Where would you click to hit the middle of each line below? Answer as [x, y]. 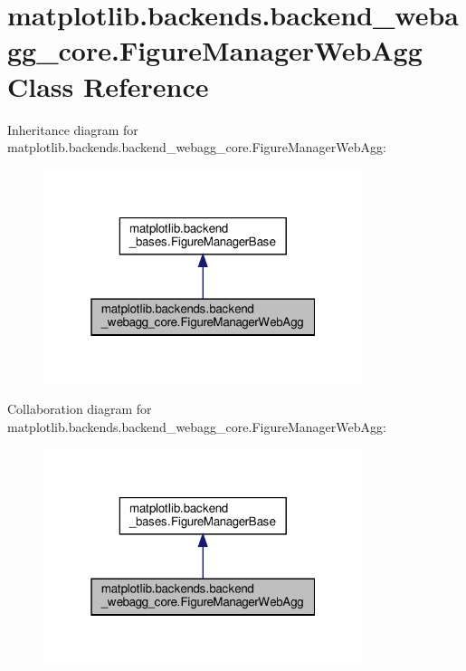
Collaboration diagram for [80, 409]
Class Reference [108, 86]
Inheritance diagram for [73, 129]
